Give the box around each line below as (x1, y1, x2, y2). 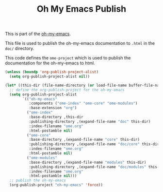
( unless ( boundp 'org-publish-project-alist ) (5, 70, 98, 75)
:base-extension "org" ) (29, 106, 77, 111)
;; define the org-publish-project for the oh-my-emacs (9, 87, 125, 92)
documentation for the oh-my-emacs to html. (5, 60, 96, 66)
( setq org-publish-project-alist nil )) (9, 74, 90, 79)
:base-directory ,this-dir (29, 115, 83, 120)
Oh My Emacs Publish (36, 3, 127, 15)
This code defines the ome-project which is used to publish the (5, 55, 131, 61)
